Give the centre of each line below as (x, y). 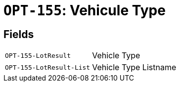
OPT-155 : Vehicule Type (85, 10)
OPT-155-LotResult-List (48, 67)
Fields (19, 34)
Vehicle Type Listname (134, 67)
